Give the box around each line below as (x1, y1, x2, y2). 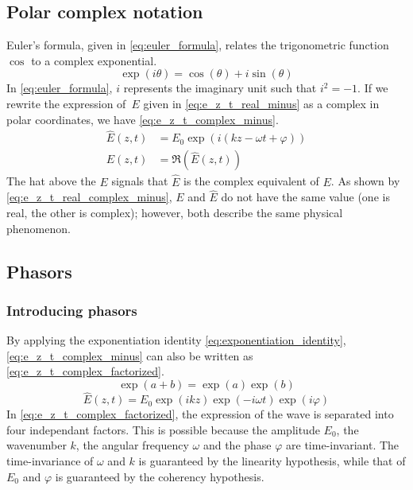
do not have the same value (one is (221, 189, 390, 205)
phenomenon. (6, 220, 71, 236)
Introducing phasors (6, 300, 137, 320)
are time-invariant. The (286, 437, 399, 453)
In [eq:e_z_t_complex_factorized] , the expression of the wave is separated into (6, 406, 394, 422)
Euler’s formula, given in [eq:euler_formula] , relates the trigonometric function (6, 37, 389, 53)
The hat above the (6, 173, 96, 189)
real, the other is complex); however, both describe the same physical (6, 204, 343, 221)
